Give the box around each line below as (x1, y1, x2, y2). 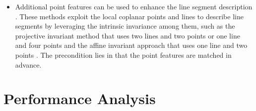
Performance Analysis (3, 88, 156, 109)
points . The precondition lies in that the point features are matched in (15, 49, 232, 60)
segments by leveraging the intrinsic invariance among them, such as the (15, 21, 235, 31)
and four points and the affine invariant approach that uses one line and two (15, 40, 248, 50)
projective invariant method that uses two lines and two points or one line (15, 30, 240, 40)
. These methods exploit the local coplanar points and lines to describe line (15, 11, 244, 21)
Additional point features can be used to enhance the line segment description (15, 1, 253, 11)
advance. (15, 59, 42, 70)
